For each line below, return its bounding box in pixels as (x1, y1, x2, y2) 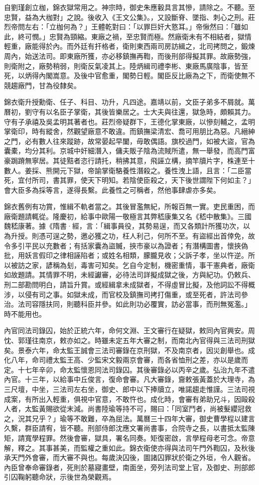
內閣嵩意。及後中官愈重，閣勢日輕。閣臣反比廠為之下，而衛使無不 (38, 70, 255, 81)
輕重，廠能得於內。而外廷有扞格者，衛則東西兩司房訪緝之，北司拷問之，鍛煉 (4, 41, 255, 51)
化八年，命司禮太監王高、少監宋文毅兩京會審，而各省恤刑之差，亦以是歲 (4, 355, 241, 365)
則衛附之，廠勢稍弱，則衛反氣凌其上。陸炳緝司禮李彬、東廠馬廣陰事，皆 (4, 60, 241, 71)
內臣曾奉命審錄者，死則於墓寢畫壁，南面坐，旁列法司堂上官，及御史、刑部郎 (4, 462, 255, 472)
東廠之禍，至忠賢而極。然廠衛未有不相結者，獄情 (91, 31, 252, 41)
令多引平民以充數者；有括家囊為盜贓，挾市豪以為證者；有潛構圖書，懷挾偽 (4, 240, 248, 250)
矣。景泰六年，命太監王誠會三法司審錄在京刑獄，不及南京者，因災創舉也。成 (4, 345, 255, 355)
